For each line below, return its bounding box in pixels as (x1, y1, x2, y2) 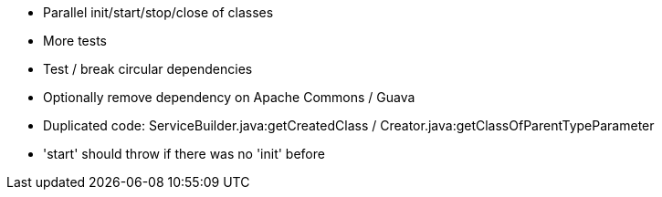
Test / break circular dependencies (43, 61, 253, 77)
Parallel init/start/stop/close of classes (43, 5, 274, 20)
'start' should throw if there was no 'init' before (43, 146, 325, 161)
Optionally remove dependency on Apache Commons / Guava (43, 89, 415, 105)
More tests (43, 33, 108, 48)
